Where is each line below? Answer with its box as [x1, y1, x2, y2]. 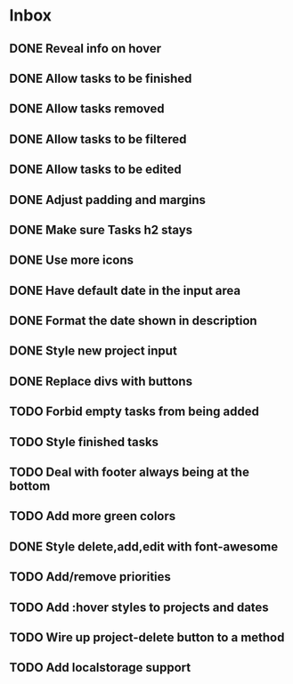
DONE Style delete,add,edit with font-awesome [9, 539, 279, 554]
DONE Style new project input [9, 344, 178, 359]
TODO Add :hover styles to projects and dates [9, 599, 269, 615]
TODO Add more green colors [9, 509, 176, 524]
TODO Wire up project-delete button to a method [9, 630, 285, 645]
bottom [9, 478, 51, 494]
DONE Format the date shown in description [9, 313, 257, 329]
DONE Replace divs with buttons [9, 373, 193, 388]
